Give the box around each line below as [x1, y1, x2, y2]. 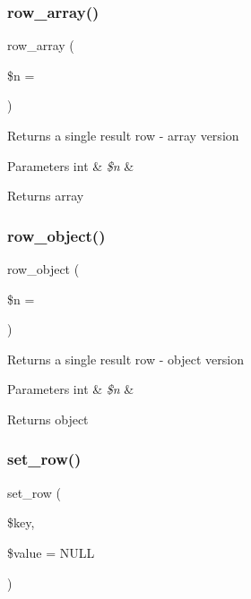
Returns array [7, 186, 84, 205]
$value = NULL [7, 543, 95, 561]
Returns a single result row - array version [7, 126, 239, 144]
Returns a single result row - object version [7, 349, 244, 368]
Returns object [7, 409, 89, 428]
